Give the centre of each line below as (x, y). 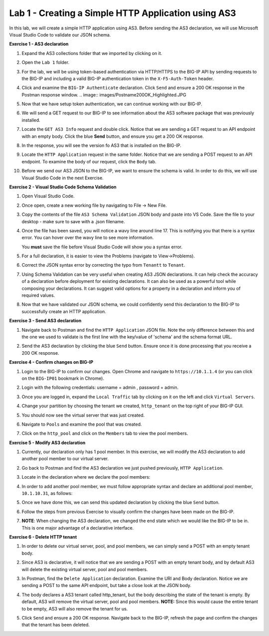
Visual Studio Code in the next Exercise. (63, 178)
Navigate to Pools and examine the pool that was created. (82, 424)
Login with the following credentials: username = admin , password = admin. (100, 388)
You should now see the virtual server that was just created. (83, 415)
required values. (38, 295)
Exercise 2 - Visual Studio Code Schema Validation (63, 187)
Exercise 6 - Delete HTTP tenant (43, 537)
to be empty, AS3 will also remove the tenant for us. (75, 609)
